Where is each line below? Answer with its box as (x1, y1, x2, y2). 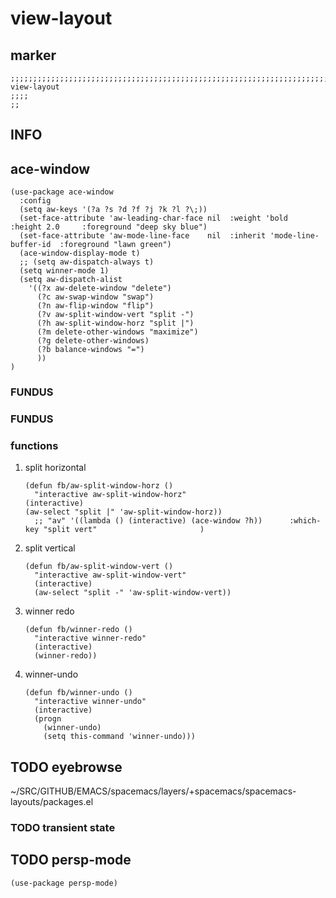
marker (10, 47, 57, 64)
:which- (289, 516, 322, 526)
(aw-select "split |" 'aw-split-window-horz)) (24, 507, 223, 517)
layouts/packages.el (10, 796, 94, 808)
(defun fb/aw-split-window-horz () (24, 481, 174, 491)
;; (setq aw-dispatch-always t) (19, 257, 155, 267)
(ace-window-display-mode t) (19, 248, 141, 259)
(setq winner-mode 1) (19, 266, 110, 276)
